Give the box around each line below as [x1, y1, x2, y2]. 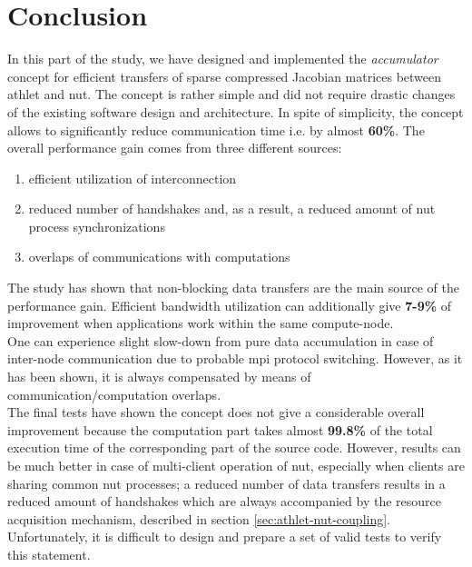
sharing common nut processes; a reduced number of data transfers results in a [7, 473, 446, 492]
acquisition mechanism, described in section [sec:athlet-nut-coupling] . [7, 509, 391, 528]
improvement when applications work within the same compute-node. [7, 313, 394, 333]
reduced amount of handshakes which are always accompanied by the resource [7, 492, 441, 511]
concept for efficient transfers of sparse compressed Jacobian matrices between [7, 66, 442, 85]
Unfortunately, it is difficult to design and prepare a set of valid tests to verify [7, 527, 442, 546]
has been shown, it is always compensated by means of [7, 367, 311, 386]
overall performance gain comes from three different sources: [7, 138, 342, 157]
